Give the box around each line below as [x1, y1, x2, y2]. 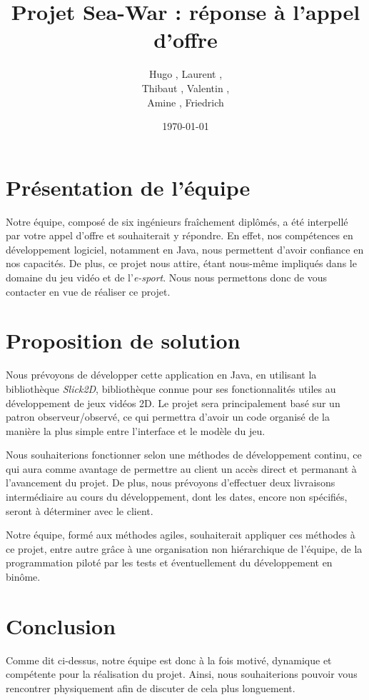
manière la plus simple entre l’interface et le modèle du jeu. [6, 423, 266, 438]
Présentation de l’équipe [6, 172, 251, 201]
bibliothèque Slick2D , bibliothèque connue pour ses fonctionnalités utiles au [6, 381, 336, 396]
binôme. [6, 569, 41, 584]
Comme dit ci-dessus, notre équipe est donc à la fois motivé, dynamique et [6, 652, 332, 667]
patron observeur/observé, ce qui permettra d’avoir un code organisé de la [6, 409, 330, 424]
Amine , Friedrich [147, 94, 224, 109]
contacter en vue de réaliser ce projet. [6, 284, 171, 299]
